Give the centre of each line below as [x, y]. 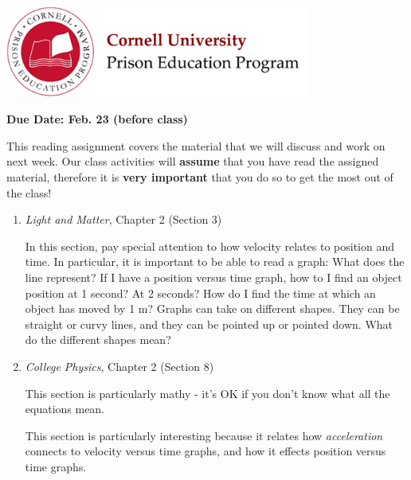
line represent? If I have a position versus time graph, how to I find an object [213, 277]
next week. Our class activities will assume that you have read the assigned [193, 161]
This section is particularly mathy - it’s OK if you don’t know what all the [207, 393]
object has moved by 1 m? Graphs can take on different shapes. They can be [212, 308]
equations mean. [65, 409]
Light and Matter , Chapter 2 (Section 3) [123, 219]
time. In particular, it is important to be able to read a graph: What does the [215, 261]
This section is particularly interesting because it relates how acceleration [204, 435]
